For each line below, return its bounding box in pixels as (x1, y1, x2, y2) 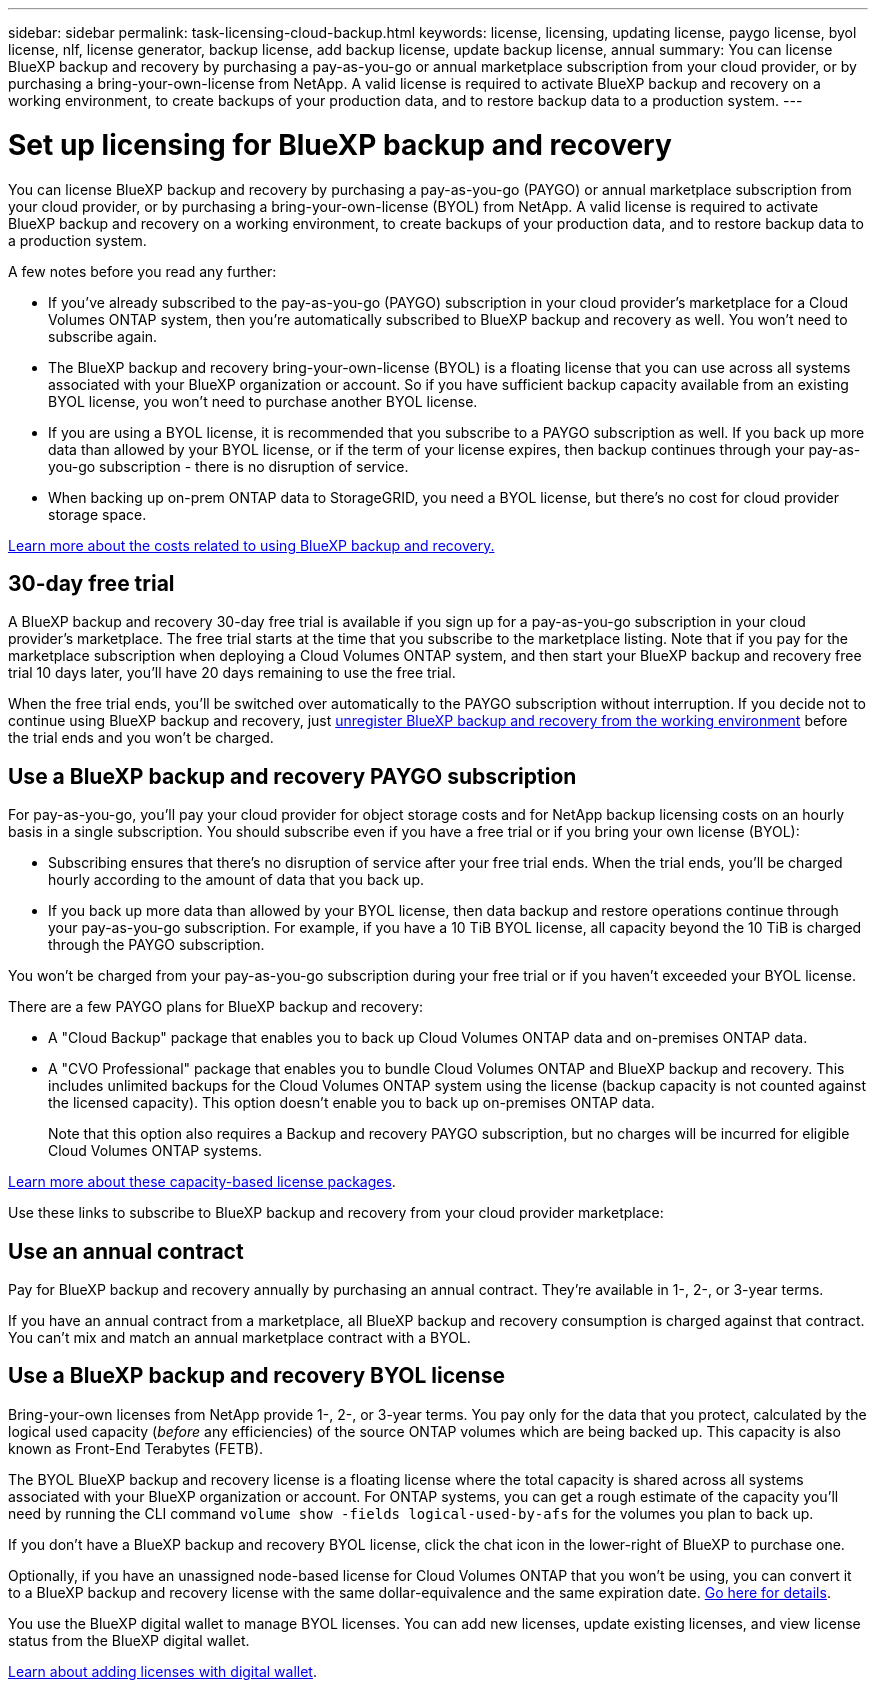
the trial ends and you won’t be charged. (8, 729, 274, 747)
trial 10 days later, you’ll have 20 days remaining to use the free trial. (8, 664, 456, 682)
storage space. (48, 505, 147, 523)
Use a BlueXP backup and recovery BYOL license (8, 1363, 505, 1389)
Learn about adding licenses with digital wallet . (8, 1662, 317, 1680)
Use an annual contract (8, 1238, 244, 1264)
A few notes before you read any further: (8, 262, 277, 280)
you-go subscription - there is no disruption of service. (48, 457, 409, 475)
